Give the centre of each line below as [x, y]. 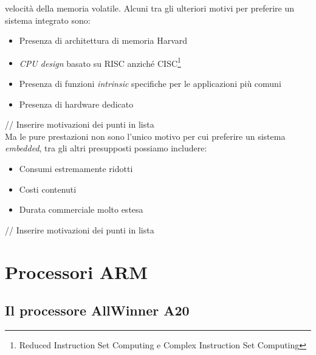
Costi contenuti [48, 189]
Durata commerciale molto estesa [81, 209]
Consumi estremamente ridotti [76, 168]
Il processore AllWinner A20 [97, 310]
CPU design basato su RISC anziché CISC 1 [100, 62]
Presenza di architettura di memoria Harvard [103, 40]
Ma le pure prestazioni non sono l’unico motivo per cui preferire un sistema [145, 136]
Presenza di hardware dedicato [76, 104]
